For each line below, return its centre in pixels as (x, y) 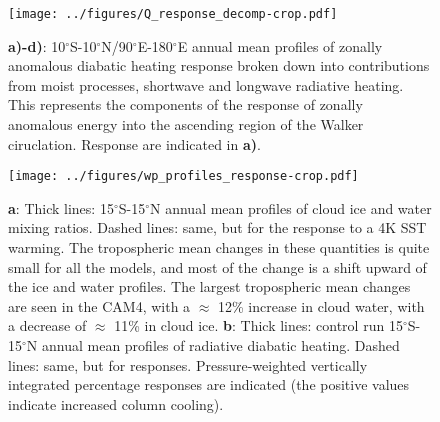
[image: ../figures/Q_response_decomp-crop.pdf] (173, 14)
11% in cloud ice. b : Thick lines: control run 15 (258, 325)
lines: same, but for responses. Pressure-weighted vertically (188, 364)
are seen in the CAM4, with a (99, 305)
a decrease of (47, 325)
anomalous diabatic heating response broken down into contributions (219, 65)
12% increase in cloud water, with (321, 305)
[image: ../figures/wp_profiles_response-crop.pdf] (183, 176)
